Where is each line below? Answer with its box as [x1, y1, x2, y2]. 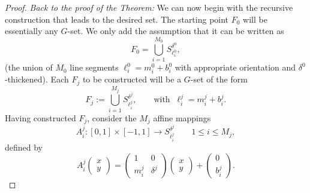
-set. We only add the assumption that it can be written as [67, 24, 284, 37]
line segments [70, 61, 119, 73]
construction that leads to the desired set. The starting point [5, 13, 229, 25]
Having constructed [5, 111, 76, 124]
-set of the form [190, 73, 248, 85]
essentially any [5, 24, 58, 37]
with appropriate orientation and [174, 61, 296, 73]
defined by [5, 140, 43, 153]
